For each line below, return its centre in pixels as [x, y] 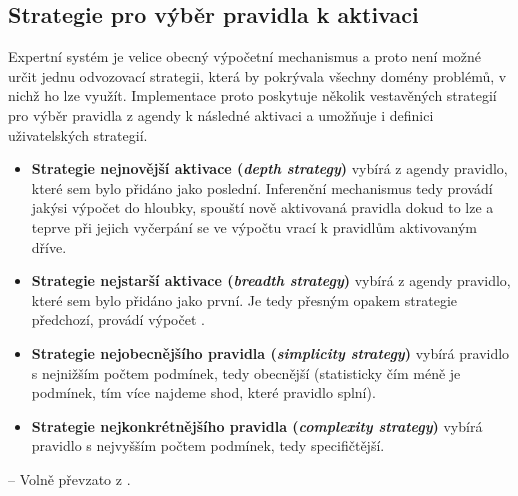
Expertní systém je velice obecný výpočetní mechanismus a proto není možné [245, 56]
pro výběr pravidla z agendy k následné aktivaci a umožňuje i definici [221, 114]
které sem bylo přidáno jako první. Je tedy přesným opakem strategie [244, 299]
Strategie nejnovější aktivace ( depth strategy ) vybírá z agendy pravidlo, [269, 168]
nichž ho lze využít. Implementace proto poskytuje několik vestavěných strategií [252, 95]
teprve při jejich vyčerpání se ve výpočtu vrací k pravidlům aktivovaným [254, 226]
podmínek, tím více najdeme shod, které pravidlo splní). [203, 392]
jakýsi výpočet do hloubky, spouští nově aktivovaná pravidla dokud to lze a [262, 207]
